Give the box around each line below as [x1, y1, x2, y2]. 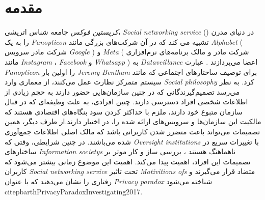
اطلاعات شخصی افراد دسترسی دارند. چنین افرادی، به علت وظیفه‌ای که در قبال [5, 96, 248, 107]
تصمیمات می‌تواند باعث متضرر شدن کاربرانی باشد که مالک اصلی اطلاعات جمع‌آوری [5, 126, 260, 137]
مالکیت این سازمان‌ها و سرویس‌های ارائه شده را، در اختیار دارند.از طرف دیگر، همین [5, 116, 261, 127]
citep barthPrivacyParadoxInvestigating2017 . [5, 186, 143, 196]
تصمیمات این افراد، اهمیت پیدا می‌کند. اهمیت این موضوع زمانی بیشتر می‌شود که [5, 156, 251, 166]
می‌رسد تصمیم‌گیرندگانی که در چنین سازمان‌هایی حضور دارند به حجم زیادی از [5, 86, 240, 97]
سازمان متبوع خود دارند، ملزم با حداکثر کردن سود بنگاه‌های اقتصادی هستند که [5, 106, 243, 117]
